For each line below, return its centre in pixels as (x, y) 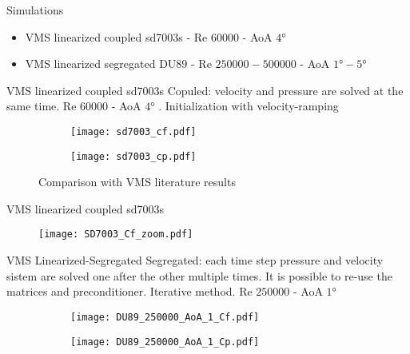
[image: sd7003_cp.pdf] (133, 156)
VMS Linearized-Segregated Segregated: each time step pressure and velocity (195, 260)
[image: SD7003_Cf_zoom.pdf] (116, 235)
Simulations (35, 10)
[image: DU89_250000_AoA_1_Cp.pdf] (165, 342)
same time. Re (42, 106)
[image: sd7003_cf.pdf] (133, 131)
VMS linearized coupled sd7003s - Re (116, 36)
